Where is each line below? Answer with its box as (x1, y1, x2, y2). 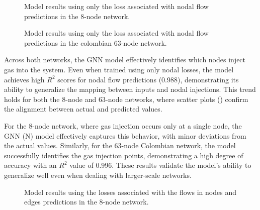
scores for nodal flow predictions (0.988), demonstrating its (57, 74, 239, 84)
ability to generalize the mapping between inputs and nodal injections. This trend (4, 84, 256, 94)
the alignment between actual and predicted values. (4, 103, 162, 114)
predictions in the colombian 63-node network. (24, 37, 167, 48)
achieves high (4, 74, 45, 84)
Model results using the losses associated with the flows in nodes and (24, 186, 236, 197)
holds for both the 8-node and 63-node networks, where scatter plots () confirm (4, 93, 248, 104)
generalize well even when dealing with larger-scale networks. (4, 169, 192, 180)
